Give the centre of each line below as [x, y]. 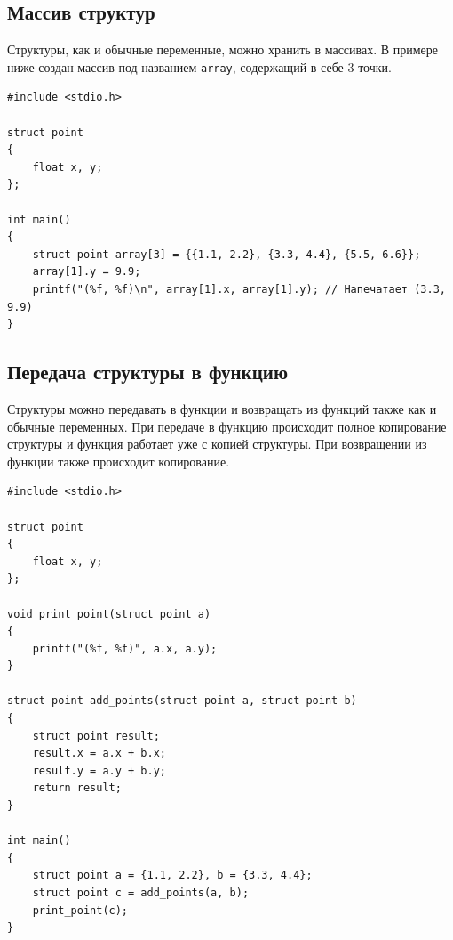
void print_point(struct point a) [109, 614]
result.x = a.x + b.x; [99, 754]
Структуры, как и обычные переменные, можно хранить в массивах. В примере [223, 49]
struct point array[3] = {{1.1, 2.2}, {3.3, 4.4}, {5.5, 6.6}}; [226, 254]
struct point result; [96, 736]
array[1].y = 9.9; [87, 272]
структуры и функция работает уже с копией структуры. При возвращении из [217, 444]
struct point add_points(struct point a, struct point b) [182, 701]
